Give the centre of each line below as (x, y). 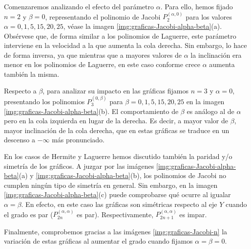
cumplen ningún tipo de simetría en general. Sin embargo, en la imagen (111, 185)
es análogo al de (210, 111)
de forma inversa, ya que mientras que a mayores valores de (93, 55)
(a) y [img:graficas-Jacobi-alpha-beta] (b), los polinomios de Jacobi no (122, 175)
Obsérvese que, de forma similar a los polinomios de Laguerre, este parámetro (120, 35)
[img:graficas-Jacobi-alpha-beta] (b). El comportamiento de (91, 111)
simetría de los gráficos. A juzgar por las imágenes (79, 166)
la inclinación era (216, 55)
